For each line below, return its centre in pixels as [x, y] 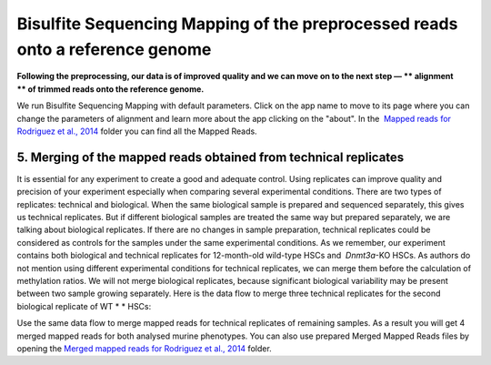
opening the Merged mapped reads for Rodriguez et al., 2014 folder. [144, 348]
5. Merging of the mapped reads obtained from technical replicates [210, 157]
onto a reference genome [114, 49]
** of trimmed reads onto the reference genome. [110, 89]
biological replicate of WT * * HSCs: [84, 306]
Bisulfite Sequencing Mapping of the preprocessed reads [237, 24]
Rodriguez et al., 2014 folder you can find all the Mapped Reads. [137, 131]
